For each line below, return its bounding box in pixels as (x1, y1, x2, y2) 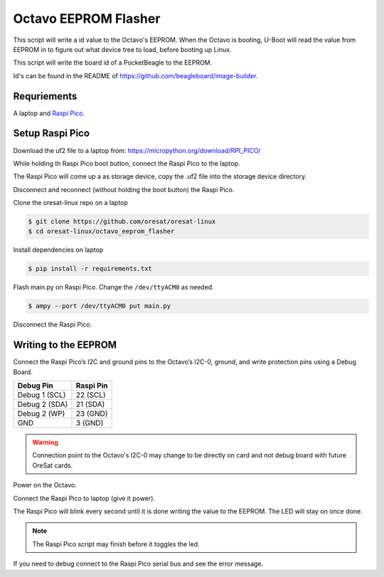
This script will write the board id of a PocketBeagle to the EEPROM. (13, 58, 213, 67)
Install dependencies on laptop (13, 245, 104, 254)
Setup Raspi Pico (13, 127, 90, 139)
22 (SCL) (75, 390, 106, 400)
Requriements (13, 90, 78, 102)
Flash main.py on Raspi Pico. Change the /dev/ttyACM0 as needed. (13, 283, 214, 292)
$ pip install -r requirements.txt (28, 265, 152, 273)
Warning (32, 438, 58, 447)
